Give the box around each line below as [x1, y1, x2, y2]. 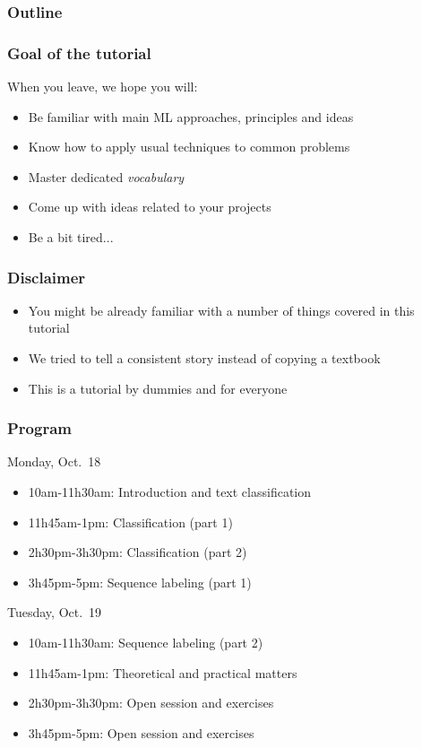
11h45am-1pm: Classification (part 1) [28, 512, 233, 531]
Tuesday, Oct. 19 [7, 603, 102, 622]
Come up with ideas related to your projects [28, 197, 271, 216]
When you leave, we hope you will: [7, 77, 198, 96]
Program [7, 417, 72, 439]
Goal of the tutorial [7, 41, 151, 64]
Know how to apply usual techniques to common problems [28, 137, 350, 156]
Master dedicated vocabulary [28, 167, 185, 186]
